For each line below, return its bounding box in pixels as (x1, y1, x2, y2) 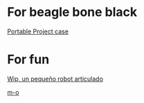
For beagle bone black (7, 4, 138, 20)
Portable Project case (7, 27, 69, 35)
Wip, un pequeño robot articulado (7, 74, 104, 83)
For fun (7, 51, 50, 68)
